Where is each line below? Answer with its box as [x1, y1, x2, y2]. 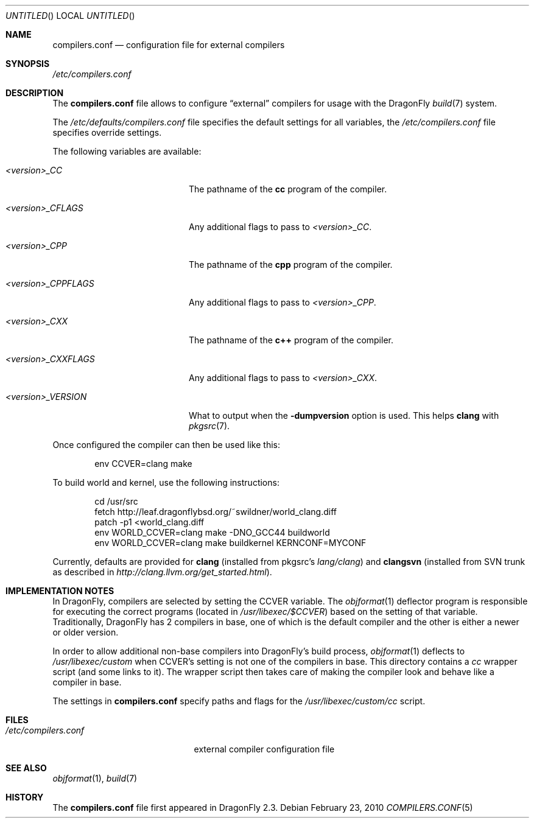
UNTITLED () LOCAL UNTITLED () [5, 10, 135, 21]
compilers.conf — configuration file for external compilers [52, 40, 285, 50]
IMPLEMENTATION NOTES [5, 586, 114, 596]
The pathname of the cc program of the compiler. [189, 184, 387, 194]
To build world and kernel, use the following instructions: [52, 477, 279, 488]
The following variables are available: [52, 146, 202, 156]
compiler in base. [52, 677, 122, 687]
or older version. [52, 627, 119, 637]
